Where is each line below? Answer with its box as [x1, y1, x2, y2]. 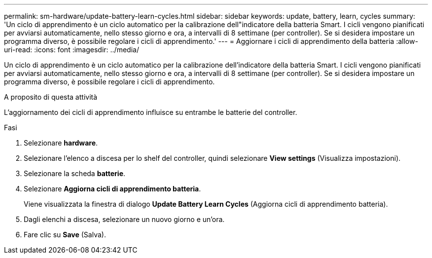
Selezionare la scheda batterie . [24, 169, 126, 178]
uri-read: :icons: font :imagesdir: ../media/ [4, 45, 139, 54]
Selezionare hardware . [24, 139, 98, 147]
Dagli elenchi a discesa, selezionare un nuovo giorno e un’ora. [24, 215, 225, 223]
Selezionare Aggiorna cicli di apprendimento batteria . [24, 184, 201, 193]
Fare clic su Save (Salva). [24, 230, 106, 239]
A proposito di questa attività [4, 93, 98, 101]
